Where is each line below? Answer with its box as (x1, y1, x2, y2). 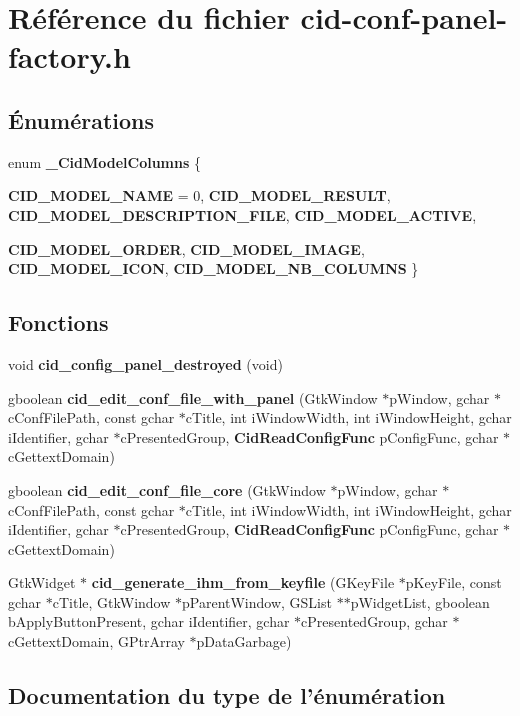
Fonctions (8, 307, 109, 338)
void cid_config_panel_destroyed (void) (8, 353, 283, 374)
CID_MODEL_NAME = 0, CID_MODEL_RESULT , (8, 185, 391, 206)
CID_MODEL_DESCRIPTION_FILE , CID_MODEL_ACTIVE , (8, 204, 477, 225)
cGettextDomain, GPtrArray (8, 631, 185, 652)
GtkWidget (8, 572, 76, 593)
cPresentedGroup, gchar (301, 611, 448, 632)
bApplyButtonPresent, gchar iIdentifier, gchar (8, 611, 290, 632)
